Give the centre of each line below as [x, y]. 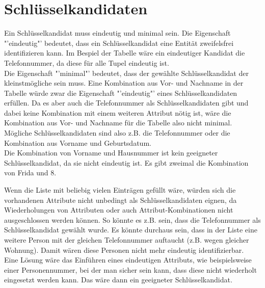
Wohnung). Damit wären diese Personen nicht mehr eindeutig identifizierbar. [124, 250]
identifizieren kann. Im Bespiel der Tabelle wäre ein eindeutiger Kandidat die [125, 53]
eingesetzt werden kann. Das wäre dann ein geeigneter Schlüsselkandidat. [118, 280]
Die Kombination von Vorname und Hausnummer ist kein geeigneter [111, 153]
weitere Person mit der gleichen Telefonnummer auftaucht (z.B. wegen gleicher [127, 240]
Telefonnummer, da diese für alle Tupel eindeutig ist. [87, 62]
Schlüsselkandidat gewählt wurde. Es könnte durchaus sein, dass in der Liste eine [131, 230]
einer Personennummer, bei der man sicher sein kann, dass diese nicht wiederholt [130, 269]
